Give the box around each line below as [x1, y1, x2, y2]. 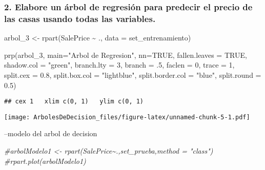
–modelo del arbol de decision [4, 128, 97, 139]
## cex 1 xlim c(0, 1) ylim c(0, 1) [4, 98, 144, 105]
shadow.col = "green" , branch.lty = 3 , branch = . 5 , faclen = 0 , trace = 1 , [4, 59, 235, 70]
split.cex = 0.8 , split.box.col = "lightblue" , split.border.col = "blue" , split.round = [4, 69, 261, 80]
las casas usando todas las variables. [4, 12, 156, 25]
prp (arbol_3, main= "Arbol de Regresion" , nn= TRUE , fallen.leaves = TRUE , [4, 49, 247, 60]
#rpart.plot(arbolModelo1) [4, 155, 86, 166]
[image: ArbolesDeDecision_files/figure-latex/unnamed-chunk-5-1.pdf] [4, 113, 250, 121]
